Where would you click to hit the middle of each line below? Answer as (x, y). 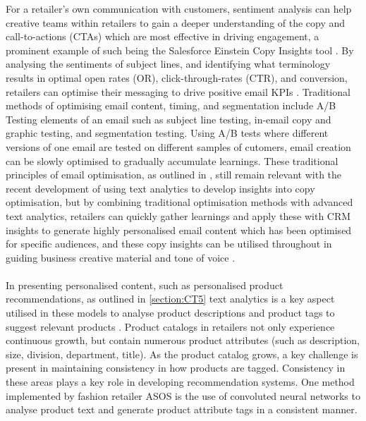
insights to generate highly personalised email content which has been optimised (179, 230)
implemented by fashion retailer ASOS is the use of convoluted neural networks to (183, 395)
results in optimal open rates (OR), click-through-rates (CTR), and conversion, (177, 77)
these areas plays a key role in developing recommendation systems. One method (180, 382)
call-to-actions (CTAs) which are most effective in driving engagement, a (163, 36)
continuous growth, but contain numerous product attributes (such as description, (183, 340)
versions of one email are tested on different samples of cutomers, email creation (178, 146)
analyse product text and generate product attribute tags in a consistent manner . (182, 409)
